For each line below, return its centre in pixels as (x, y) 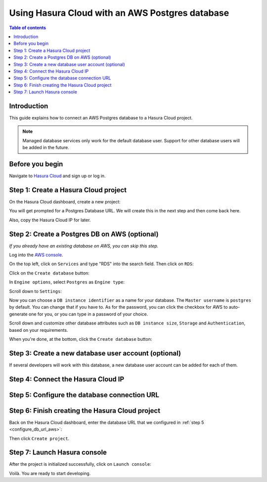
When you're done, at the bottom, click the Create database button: (81, 339)
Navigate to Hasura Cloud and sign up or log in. (57, 176)
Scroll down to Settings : (35, 291)
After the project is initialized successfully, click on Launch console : (80, 464)
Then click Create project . (39, 438)
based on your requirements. (39, 330)
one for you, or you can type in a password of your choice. (88, 314)
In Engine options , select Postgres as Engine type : (67, 282)
